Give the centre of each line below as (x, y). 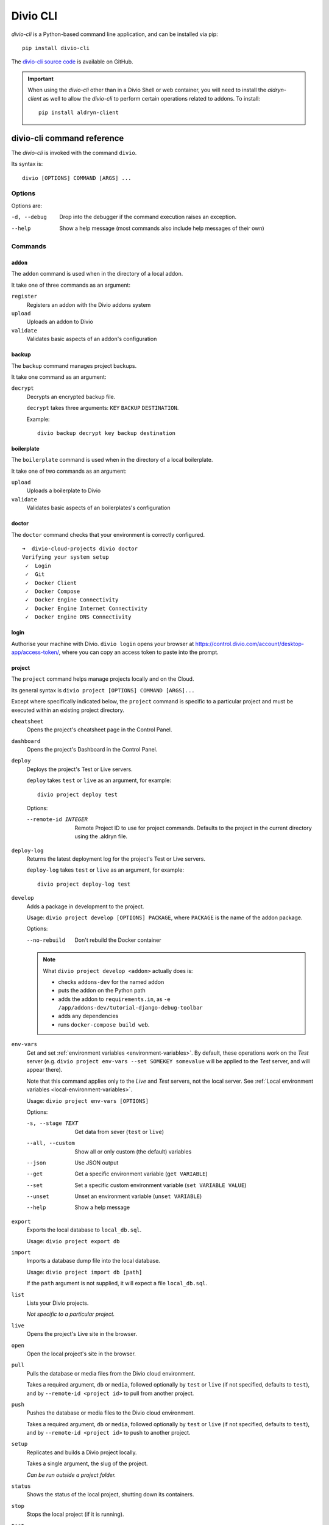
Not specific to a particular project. (71, 1314)
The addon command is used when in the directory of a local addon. (97, 274)
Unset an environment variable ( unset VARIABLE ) (138, 1196)
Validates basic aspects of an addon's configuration (92, 339)
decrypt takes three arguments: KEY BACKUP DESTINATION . (103, 408)
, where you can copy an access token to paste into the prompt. (139, 652)
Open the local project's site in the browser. (81, 1354)
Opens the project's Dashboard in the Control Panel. (92, 750)
